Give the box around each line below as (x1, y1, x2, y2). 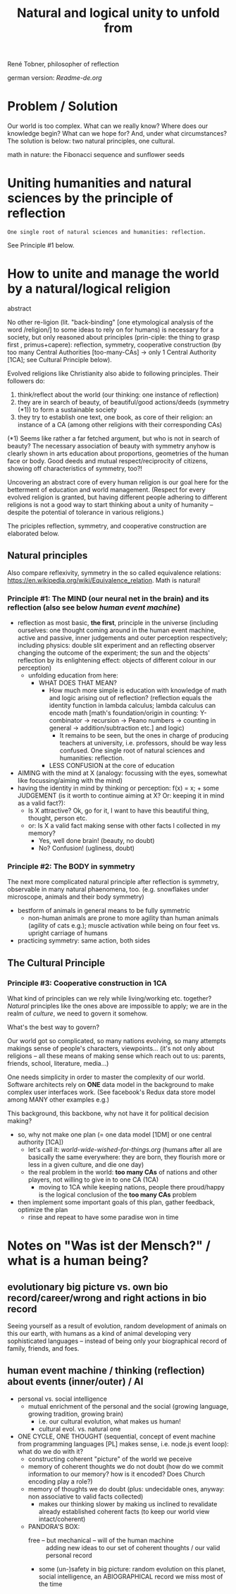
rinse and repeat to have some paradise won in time (27, 1213, 179, 1221)
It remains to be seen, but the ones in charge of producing (59, 731, 229, 740)
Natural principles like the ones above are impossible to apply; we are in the (7, 1002, 228, 1011)
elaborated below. (7, 529, 60, 537)
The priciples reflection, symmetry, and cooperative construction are (7, 522, 207, 530)
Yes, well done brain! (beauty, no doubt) (38, 837, 155, 845)
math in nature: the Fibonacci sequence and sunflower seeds (7, 151, 185, 159)
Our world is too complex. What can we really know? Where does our (7, 122, 209, 130)
